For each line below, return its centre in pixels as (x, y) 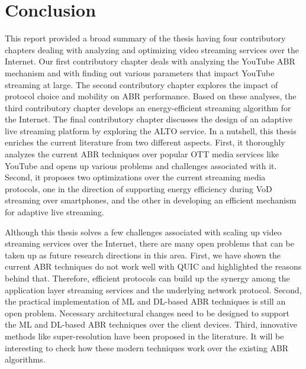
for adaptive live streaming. (54, 212)
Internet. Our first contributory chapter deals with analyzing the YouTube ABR (150, 61)
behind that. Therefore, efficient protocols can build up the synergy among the (147, 278)
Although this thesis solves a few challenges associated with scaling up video (143, 232)
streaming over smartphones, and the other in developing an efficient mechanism (151, 200)
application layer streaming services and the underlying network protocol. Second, (153, 289)
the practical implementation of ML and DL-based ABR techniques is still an (145, 301)
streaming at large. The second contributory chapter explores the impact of (141, 84)
